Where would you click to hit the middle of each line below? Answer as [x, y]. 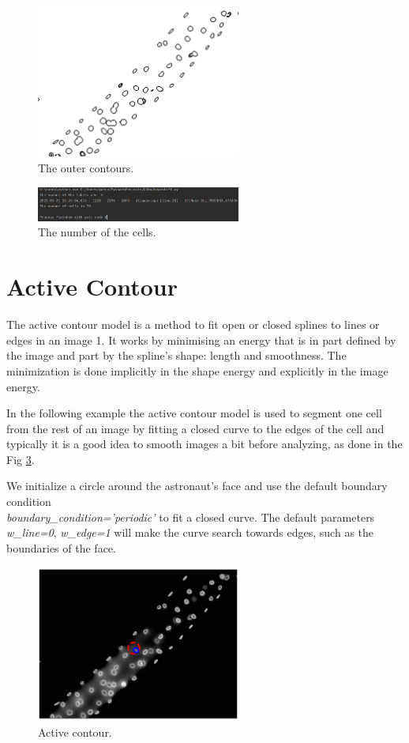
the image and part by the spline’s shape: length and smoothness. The [176, 355]
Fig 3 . [21, 459]
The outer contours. [86, 168]
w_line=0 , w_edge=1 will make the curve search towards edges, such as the [190, 532]
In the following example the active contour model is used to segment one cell [194, 413]
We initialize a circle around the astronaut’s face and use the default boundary [197, 486]
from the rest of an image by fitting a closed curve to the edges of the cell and [195, 428]
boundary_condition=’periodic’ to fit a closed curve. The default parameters [191, 517]
